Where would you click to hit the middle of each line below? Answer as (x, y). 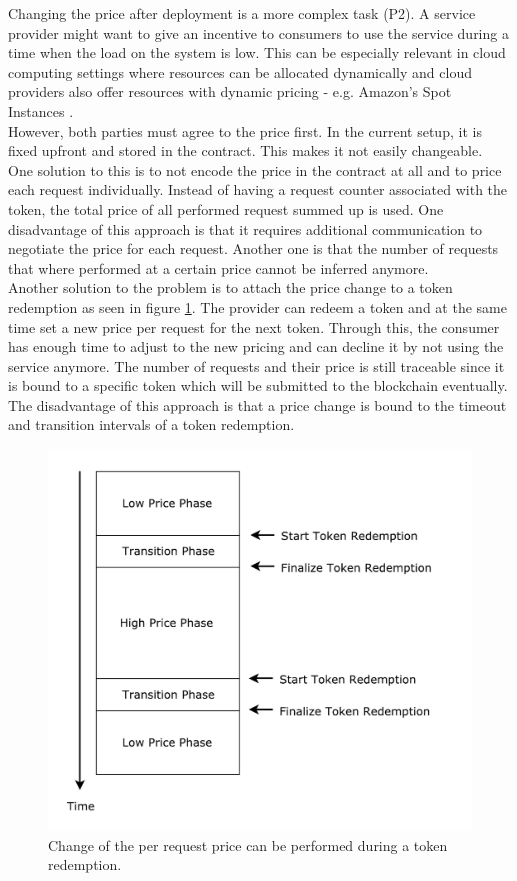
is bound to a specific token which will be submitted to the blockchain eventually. (258, 385)
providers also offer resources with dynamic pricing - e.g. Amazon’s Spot (230, 91)
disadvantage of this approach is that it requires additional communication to (245, 228)
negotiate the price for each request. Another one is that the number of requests (253, 248)
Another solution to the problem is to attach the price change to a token (230, 287)
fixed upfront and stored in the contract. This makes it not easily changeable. (245, 150)
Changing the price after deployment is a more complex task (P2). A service (242, 13)
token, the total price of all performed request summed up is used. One (226, 208)
